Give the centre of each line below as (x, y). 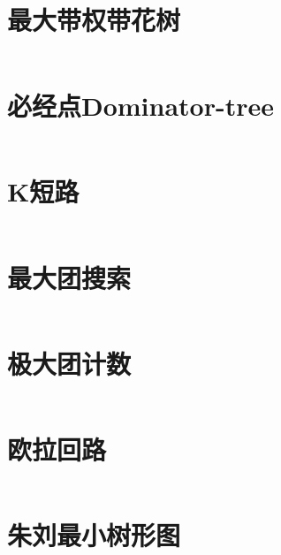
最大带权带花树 (94, 20)
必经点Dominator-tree (141, 106)
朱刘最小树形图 (94, 534)
